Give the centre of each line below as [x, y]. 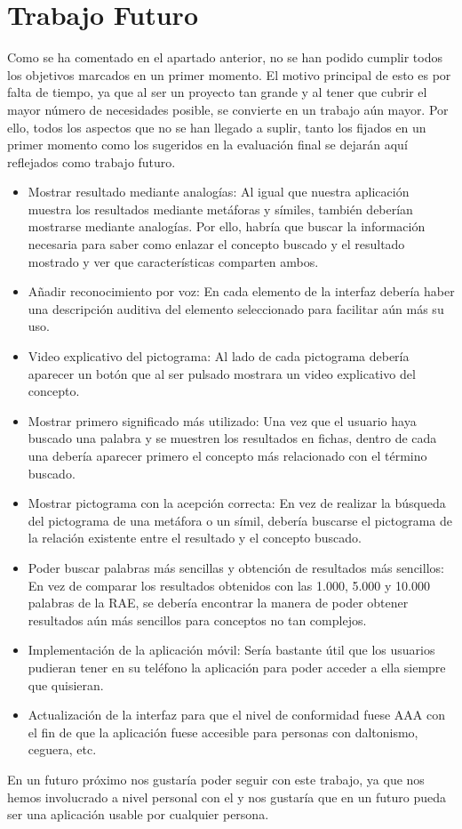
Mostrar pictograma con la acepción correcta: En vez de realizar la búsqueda [237, 503]
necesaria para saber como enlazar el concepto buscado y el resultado [216, 244]
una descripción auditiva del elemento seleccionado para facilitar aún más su [236, 308]
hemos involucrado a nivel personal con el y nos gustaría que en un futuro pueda [227, 797]
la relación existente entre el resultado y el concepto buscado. [195, 538]
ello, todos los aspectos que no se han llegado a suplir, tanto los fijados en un [217, 127]
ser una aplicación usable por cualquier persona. [138, 814]
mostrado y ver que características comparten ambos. [173, 261]
